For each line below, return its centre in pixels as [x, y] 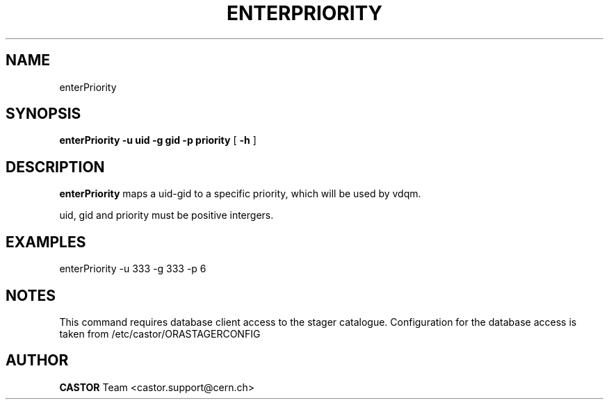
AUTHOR [37, 361]
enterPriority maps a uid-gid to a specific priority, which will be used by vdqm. [240, 194]
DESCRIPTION [55, 167]
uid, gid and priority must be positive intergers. [167, 215]
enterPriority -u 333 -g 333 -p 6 [133, 269]
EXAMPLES [46, 242]
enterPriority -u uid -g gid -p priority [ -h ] [158, 140]
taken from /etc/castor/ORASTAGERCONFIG [160, 333]
